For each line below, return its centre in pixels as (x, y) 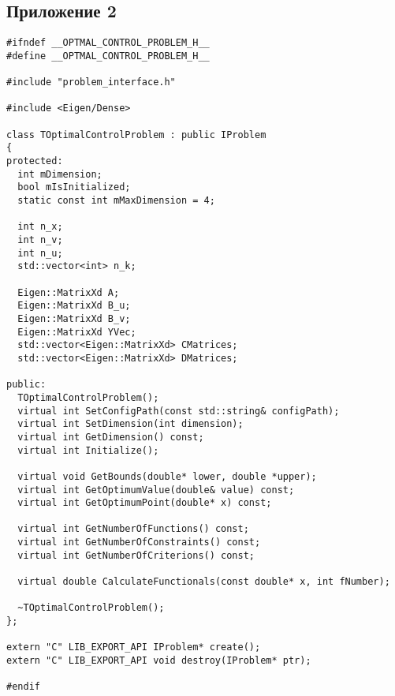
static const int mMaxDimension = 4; (116, 201)
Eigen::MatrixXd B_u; (74, 306)
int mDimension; (60, 174)
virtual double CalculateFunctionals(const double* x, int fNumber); (204, 582)
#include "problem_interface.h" (91, 82)
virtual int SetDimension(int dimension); (130, 424)
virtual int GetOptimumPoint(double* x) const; (145, 503)
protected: (35, 161)
